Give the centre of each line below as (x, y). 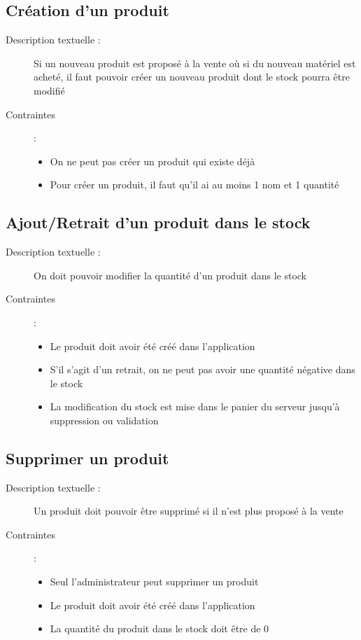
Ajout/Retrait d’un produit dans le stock (158, 222)
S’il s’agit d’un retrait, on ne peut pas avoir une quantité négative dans (203, 369)
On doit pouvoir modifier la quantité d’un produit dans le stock (170, 275)
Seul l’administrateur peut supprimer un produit (154, 582)
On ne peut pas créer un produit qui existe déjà (153, 161)
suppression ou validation (104, 420)
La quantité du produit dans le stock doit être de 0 (160, 628)
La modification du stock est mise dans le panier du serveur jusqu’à (195, 406)
